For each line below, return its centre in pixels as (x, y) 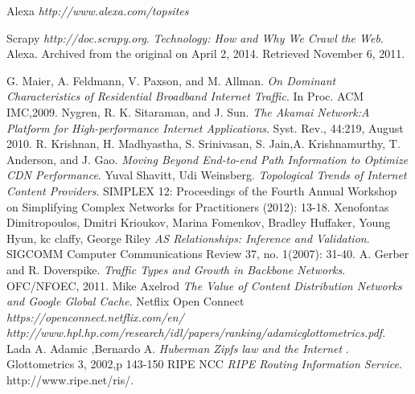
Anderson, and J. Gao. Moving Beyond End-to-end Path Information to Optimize (207, 159)
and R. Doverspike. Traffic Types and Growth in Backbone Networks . (176, 269)
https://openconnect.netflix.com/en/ (95, 316)
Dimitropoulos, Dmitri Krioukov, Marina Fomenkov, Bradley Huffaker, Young (199, 222)
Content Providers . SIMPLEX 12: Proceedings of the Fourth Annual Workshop (202, 190)
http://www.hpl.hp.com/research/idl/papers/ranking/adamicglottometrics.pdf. (196, 332)
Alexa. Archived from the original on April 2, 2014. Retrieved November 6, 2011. (206, 53)
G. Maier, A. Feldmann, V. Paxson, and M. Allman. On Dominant (171, 80)
